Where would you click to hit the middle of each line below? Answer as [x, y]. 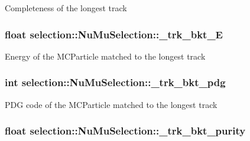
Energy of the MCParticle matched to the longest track [105, 56]
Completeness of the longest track [66, 8]
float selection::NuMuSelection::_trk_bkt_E [114, 34]
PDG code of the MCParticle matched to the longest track [111, 104]
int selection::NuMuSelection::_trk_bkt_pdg [115, 82]
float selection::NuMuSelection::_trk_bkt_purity [125, 131]
